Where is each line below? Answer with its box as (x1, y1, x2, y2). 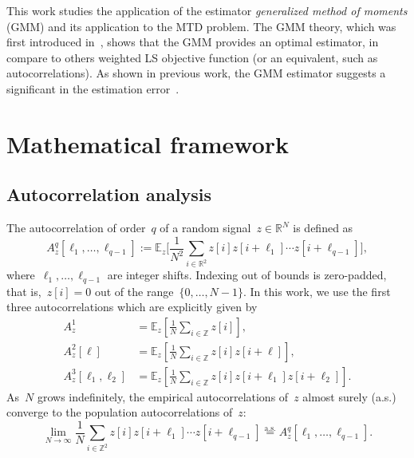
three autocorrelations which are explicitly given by (6, 298, 258, 315)
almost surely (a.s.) (302, 388, 396, 405)
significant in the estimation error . (6, 80, 179, 97)
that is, (6, 282, 41, 299)
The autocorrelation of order (6, 219, 146, 236)
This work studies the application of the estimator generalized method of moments (6, 2, 408, 18)
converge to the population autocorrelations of (6, 404, 233, 420)
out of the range (94, 282, 174, 299)
